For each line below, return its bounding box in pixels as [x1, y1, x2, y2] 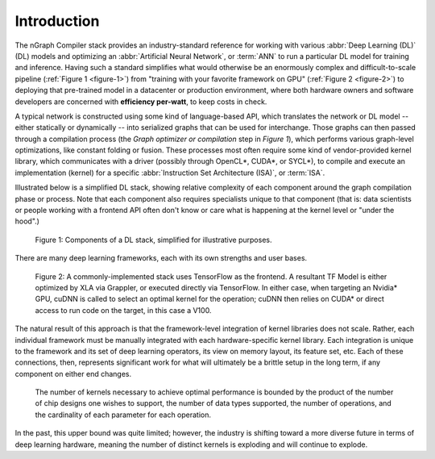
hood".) [14, 216, 40, 226]
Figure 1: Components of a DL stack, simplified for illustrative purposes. [35, 235, 272, 244]
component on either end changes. [14, 369, 132, 378]
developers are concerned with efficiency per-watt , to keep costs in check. [14, 97, 267, 106]
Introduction [14, 12, 100, 30]
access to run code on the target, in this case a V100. [35, 305, 212, 315]
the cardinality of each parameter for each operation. [35, 410, 212, 419]
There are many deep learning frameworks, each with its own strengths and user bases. [14, 253, 308, 263]
